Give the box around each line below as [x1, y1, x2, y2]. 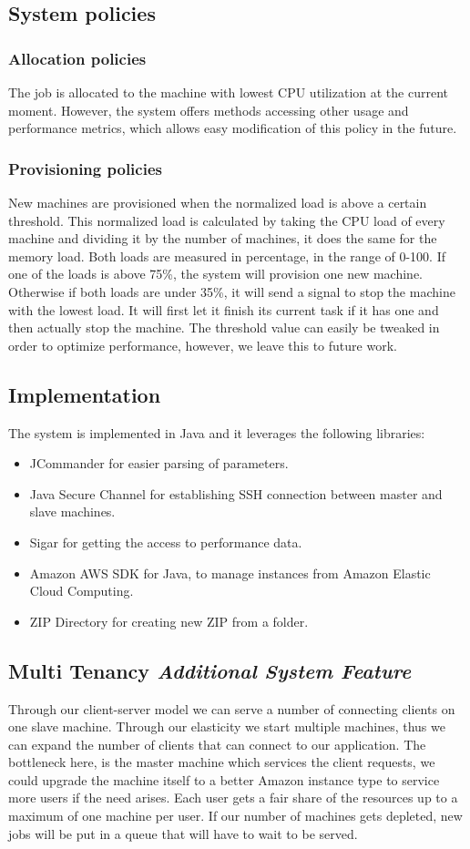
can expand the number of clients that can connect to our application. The [8, 734, 426, 753]
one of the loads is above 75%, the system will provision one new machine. [8, 264, 423, 283]
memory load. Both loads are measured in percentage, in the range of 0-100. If [8, 246, 446, 265]
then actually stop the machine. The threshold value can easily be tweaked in [8, 318, 440, 337]
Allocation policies [8, 46, 147, 69]
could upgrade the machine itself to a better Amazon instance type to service [8, 770, 440, 789]
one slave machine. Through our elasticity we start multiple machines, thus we [8, 717, 445, 736]
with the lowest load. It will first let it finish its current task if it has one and [8, 300, 439, 319]
